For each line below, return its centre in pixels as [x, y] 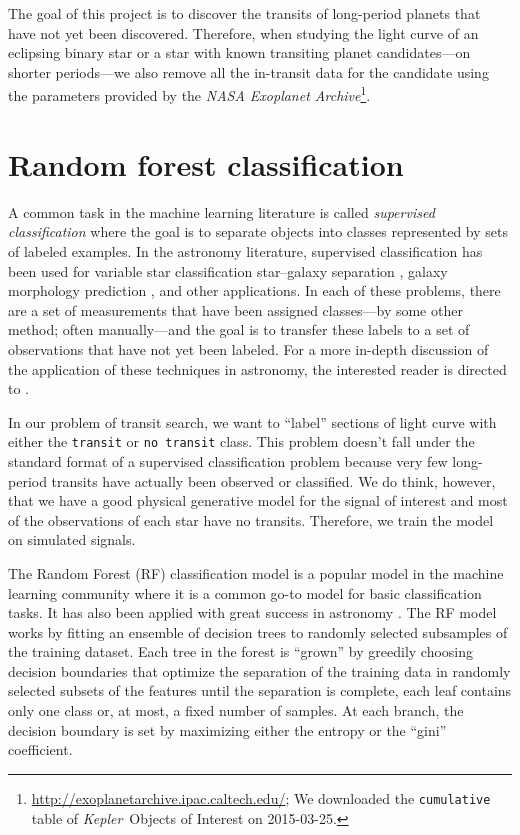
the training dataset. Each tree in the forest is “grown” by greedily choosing [241, 651]
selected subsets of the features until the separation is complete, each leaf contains [260, 690]
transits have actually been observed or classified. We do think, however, [273, 480]
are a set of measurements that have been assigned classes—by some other [235, 309]
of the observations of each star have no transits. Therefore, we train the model [251, 519]
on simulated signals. [72, 539]
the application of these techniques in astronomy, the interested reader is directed [257, 368]
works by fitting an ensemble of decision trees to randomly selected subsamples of [258, 631]
